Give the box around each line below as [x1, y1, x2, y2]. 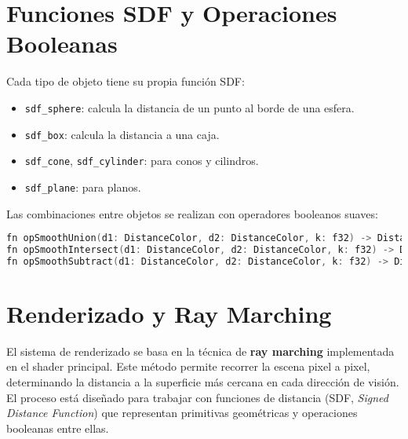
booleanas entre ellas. [6, 419, 109, 436]
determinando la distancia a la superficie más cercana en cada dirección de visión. [6, 374, 399, 390]
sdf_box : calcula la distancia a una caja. [24, 126, 220, 142]
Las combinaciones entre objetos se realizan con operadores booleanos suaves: [6, 205, 378, 221]
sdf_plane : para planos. [24, 178, 141, 195]
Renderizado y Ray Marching [6, 297, 332, 329]
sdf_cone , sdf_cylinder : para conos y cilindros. [24, 152, 259, 169]
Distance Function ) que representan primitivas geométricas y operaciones [6, 404, 358, 421]
